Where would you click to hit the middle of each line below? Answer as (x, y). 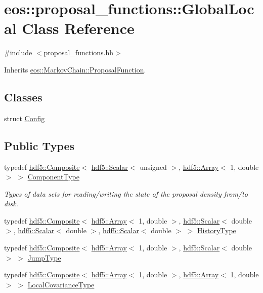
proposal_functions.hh (79, 52)
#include (18, 52)
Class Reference (78, 28)
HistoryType (217, 230)
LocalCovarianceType (61, 284)
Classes (23, 97)
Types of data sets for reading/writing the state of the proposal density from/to (126, 193)
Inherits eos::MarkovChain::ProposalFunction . (75, 69)
